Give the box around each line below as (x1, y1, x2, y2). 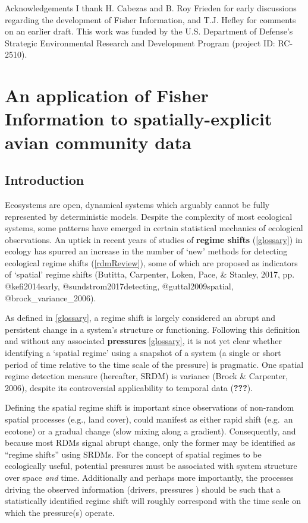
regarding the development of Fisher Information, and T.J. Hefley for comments (5, 13, 296, 26)
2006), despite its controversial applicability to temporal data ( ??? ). (5, 381, 253, 393)
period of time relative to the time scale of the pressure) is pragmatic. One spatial (5, 358, 304, 370)
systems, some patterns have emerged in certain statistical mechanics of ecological (5, 222, 303, 234)
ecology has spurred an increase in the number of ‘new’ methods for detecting (5, 245, 288, 257)
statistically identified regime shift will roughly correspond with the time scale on (5, 494, 301, 507)
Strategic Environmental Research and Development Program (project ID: (5, 36, 275, 49)
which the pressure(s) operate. (5, 506, 115, 518)
